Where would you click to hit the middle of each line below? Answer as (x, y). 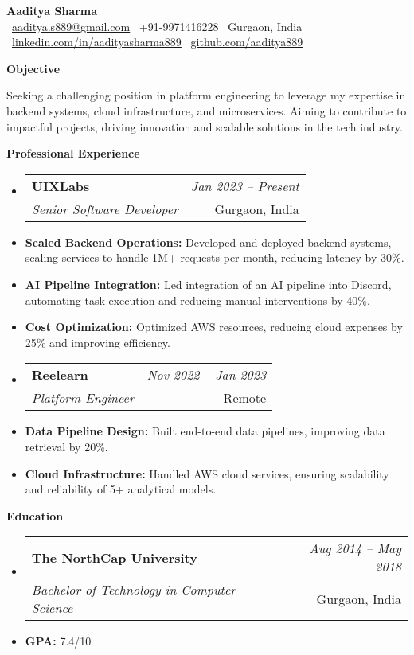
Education (35, 515)
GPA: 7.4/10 (58, 641)
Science (52, 608)
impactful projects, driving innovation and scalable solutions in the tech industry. (205, 126)
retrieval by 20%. (66, 446)
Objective (33, 68)
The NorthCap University (114, 557)
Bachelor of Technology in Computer (134, 590)
